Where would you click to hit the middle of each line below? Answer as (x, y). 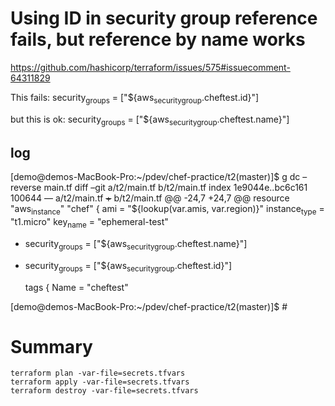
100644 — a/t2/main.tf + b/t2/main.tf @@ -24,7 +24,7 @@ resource (150, 198)
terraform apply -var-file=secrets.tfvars (100, 382)
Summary (51, 346)
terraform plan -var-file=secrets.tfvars (98, 373)
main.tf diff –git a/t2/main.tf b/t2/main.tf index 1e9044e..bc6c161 (175, 188)
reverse (26, 188)
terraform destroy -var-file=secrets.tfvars (104, 391)
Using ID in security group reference (164, 18)
